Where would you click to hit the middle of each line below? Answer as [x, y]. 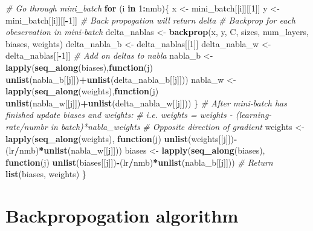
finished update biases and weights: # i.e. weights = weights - [119, 115]
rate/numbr [27, 126]
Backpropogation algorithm [122, 216]
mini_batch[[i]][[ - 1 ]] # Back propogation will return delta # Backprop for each [150, 20]
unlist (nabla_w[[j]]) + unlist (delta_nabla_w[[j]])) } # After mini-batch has [146, 102]
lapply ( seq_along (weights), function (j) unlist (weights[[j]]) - [121, 138]
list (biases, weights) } [46, 174]
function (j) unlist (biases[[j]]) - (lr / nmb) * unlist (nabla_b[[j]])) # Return [139, 162]
